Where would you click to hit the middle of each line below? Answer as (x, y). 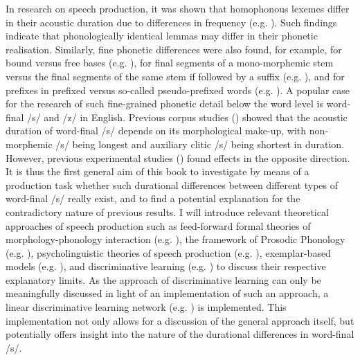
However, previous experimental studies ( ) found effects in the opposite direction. (178, 157)
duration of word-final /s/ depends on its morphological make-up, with (156, 130)
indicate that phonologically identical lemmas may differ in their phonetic (162, 36)
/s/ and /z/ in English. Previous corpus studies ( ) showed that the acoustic (187, 117)
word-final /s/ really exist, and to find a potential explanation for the (153, 198)
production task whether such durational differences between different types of (172, 184)
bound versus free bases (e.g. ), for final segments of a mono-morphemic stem (170, 63)
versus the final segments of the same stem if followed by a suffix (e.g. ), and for (175, 76)
